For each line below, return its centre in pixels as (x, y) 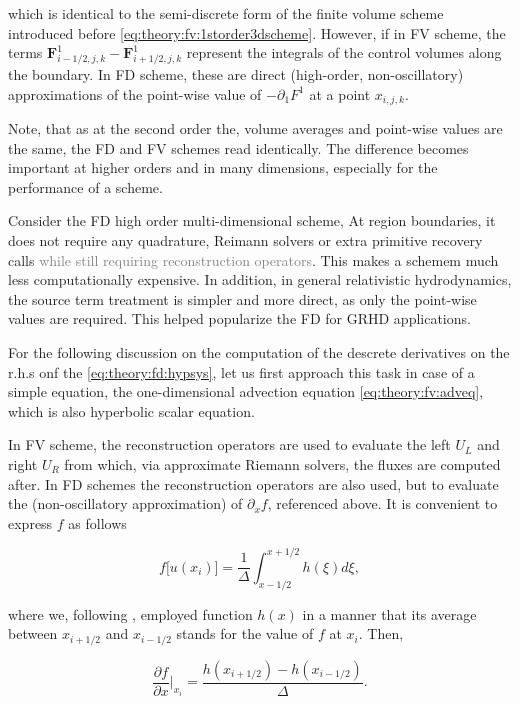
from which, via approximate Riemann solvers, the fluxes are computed (282, 463)
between (33, 633)
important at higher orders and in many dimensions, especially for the (223, 167)
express (30, 522)
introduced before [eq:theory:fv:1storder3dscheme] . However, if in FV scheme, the (257, 32)
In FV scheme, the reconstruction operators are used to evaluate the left (229, 444)
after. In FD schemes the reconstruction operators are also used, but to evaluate (253, 483)
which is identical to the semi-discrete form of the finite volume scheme (226, 13)
